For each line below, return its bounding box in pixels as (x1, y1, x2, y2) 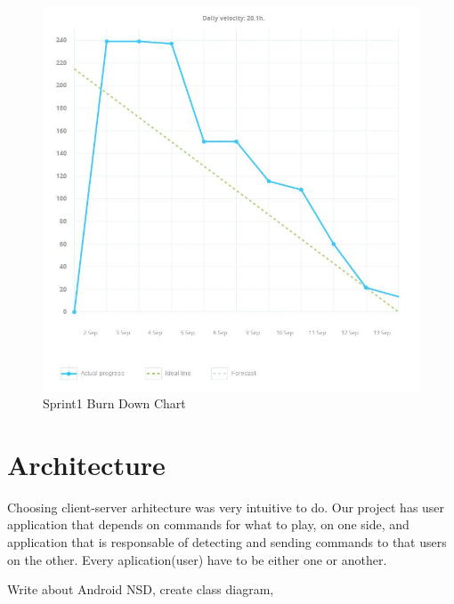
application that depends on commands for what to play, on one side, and (7, 515, 409, 534)
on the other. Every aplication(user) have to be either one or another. (7, 550, 387, 568)
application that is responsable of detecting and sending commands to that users (7, 532, 447, 551)
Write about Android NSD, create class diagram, (7, 580, 274, 599)
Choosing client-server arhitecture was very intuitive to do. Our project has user (7, 497, 445, 516)
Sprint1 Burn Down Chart (43, 394, 186, 413)
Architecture (7, 446, 166, 482)
